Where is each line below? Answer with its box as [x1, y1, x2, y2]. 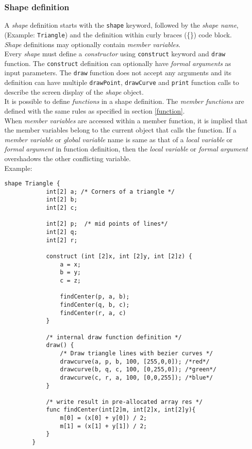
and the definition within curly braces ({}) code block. [69, 29, 232, 39]
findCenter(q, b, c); [60, 301, 130, 308]
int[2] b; [46, 196, 78, 203]
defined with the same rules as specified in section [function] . [4, 105, 185, 116]
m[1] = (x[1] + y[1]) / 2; [60, 422, 147, 430]
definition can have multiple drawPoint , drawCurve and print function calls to [4, 77, 239, 87]
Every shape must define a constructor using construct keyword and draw [4, 49, 225, 59]
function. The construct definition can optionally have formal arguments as [4, 58, 231, 68]
